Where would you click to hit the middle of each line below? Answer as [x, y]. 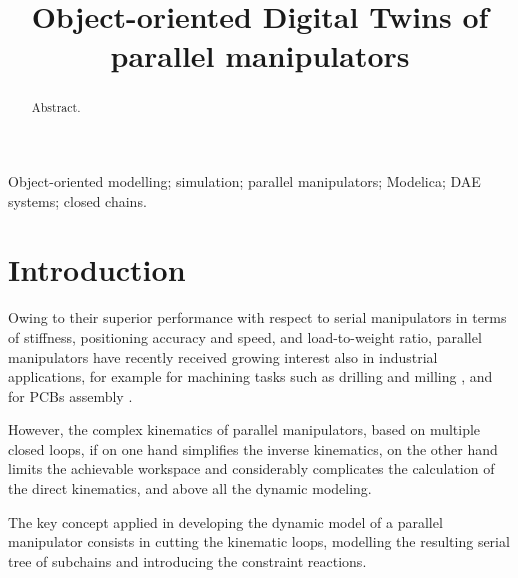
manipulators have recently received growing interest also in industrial [223, 356]
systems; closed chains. [77, 200]
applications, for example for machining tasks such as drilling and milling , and [250, 376]
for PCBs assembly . [70, 395]
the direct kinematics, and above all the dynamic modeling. [190, 488]
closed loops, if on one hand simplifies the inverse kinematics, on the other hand [253, 448]
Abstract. [56, 107]
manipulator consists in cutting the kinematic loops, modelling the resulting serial [259, 541]
